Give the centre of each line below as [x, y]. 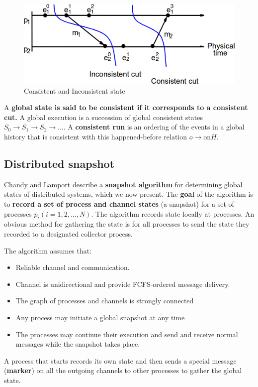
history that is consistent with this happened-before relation [96, 137]
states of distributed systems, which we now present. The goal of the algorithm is [129, 194]
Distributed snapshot [59, 164]
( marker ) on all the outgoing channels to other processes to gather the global [123, 370]
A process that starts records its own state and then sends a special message [120, 360]
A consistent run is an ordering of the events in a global [156, 127]
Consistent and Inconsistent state [75, 90]
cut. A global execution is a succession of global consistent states [103, 117]
